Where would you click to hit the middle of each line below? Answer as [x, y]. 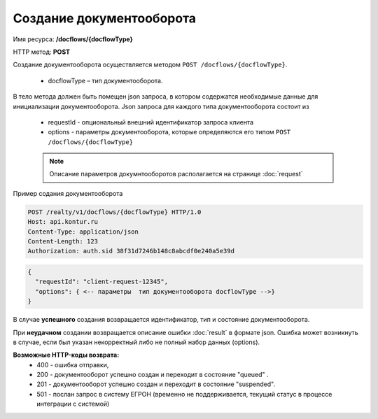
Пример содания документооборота [68, 193]
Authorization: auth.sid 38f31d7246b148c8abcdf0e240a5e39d [131, 251]
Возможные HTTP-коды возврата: [66, 355]
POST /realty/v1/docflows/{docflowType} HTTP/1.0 [114, 212]
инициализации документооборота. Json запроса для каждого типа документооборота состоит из [161, 106]
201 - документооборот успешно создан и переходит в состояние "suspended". [156, 384]
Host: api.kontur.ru [63, 222]
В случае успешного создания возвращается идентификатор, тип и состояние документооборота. [161, 320]
